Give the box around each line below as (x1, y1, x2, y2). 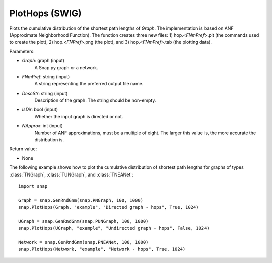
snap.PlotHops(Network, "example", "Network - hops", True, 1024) (18, 246, 186, 252)
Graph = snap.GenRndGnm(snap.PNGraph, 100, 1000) (18, 197, 144, 203)
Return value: (9, 146, 37, 152)
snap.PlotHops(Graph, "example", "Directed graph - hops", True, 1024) (18, 204, 199, 210)
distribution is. (34, 137, 64, 143)
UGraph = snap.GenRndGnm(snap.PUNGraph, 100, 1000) (18, 218, 149, 224)
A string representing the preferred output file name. (34, 81, 144, 87)
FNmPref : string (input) (22, 73, 70, 80)
